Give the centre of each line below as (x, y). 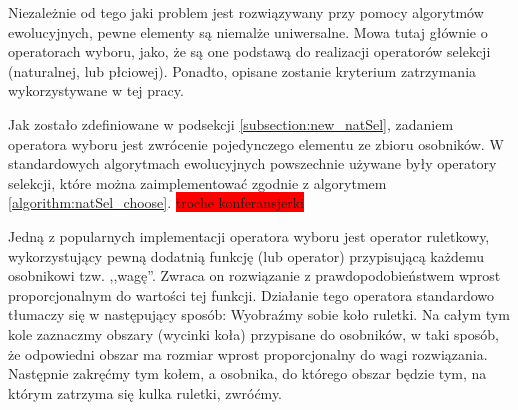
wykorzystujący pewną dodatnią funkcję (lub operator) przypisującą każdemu (246, 255)
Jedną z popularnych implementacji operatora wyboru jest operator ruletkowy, (249, 235)
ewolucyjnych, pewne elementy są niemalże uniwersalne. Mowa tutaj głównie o (248, 31)
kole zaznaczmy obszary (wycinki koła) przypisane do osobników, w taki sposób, (253, 333)
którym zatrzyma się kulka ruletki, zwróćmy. (145, 392)
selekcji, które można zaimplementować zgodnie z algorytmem (197, 182)
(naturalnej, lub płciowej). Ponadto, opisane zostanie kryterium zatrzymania (242, 70)
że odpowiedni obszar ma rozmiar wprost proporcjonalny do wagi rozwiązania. (248, 353)
